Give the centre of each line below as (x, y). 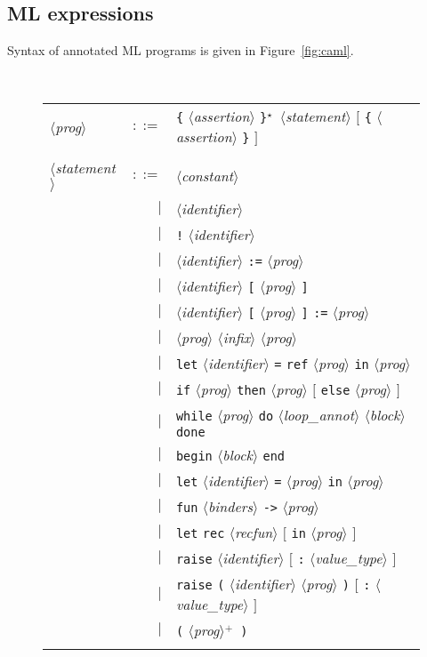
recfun (254, 533)
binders (231, 507)
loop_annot (319, 415)
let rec (200, 534)
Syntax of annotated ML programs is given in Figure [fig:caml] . (181, 50)
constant (208, 175)
